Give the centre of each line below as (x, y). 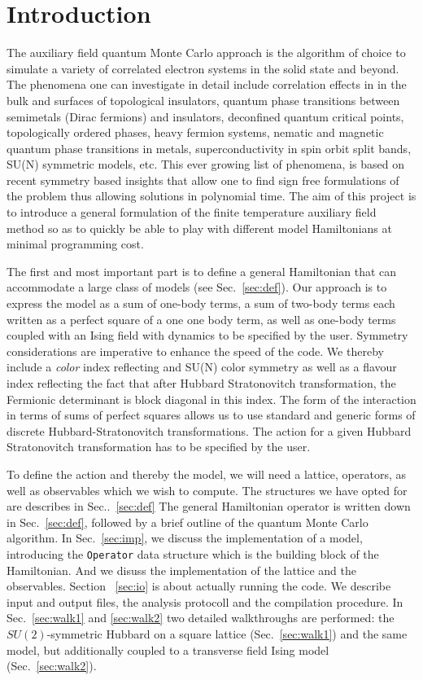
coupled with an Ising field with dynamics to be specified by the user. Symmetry (207, 335)
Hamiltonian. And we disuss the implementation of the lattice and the (181, 570)
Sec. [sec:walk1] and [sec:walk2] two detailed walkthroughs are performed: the (201, 618)
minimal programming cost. (75, 244)
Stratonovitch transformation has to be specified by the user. (159, 447)
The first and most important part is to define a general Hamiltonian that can (202, 271)
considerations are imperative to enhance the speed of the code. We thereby (195, 351)
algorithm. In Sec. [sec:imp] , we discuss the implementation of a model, (185, 538)
